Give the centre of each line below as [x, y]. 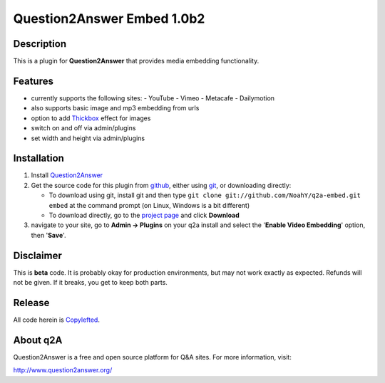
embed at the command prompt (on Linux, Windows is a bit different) [149, 205]
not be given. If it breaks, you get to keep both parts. [90, 283]
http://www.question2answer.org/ [63, 370]
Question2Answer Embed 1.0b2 [109, 19]
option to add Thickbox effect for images [91, 118]
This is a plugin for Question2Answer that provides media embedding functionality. [136, 61]
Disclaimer [37, 255]
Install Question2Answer [67, 175]
